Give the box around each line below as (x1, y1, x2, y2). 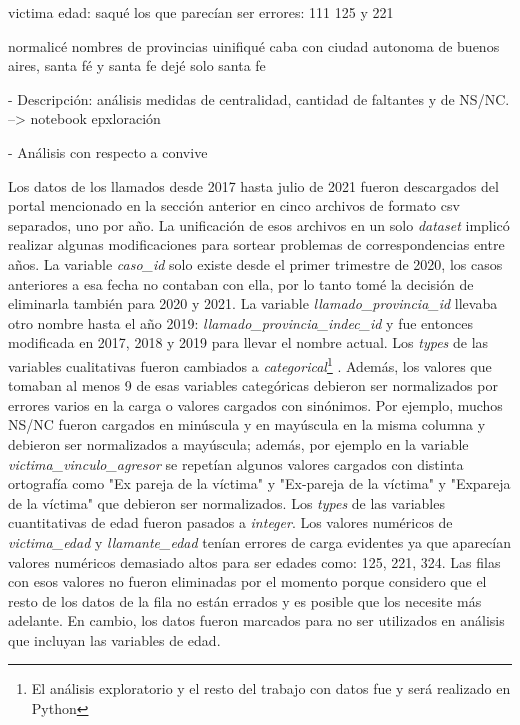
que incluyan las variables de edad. (8, 629, 221, 650)
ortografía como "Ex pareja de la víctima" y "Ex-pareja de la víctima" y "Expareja (8, 473, 511, 494)
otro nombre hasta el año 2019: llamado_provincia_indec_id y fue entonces (8, 312, 473, 333)
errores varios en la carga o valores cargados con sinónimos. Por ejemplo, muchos (8, 394, 503, 415)
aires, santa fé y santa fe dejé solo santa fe (8, 55, 266, 76)
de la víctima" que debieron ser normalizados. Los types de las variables (8, 492, 445, 513)
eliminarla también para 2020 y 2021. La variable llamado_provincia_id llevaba (8, 293, 498, 314)
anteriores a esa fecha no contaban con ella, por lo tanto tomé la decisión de (8, 273, 474, 294)
